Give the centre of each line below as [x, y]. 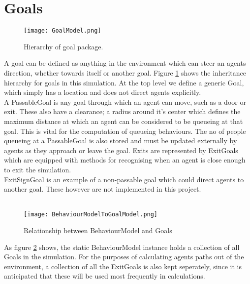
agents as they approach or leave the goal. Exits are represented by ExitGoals [121, 150]
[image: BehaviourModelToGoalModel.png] [91, 215]
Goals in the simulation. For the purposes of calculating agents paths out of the [124, 257]
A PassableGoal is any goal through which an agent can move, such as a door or [125, 101]
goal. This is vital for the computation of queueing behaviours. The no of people [125, 131]
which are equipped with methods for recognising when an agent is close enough [125, 160]
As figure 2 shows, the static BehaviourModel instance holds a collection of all [122, 247]
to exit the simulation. [38, 169]
